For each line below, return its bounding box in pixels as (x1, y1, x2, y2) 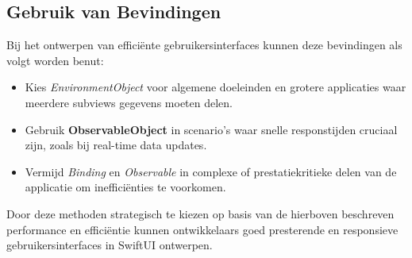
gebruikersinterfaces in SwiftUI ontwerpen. (6, 237, 213, 253)
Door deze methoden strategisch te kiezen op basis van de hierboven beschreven (6, 205, 395, 221)
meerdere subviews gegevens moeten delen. (25, 94, 233, 110)
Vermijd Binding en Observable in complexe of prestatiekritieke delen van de (25, 163, 397, 179)
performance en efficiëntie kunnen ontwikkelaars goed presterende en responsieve (6, 221, 399, 237)
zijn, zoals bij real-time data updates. (25, 137, 207, 153)
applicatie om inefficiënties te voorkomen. (25, 179, 226, 195)
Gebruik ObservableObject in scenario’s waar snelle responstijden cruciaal (25, 121, 398, 137)
